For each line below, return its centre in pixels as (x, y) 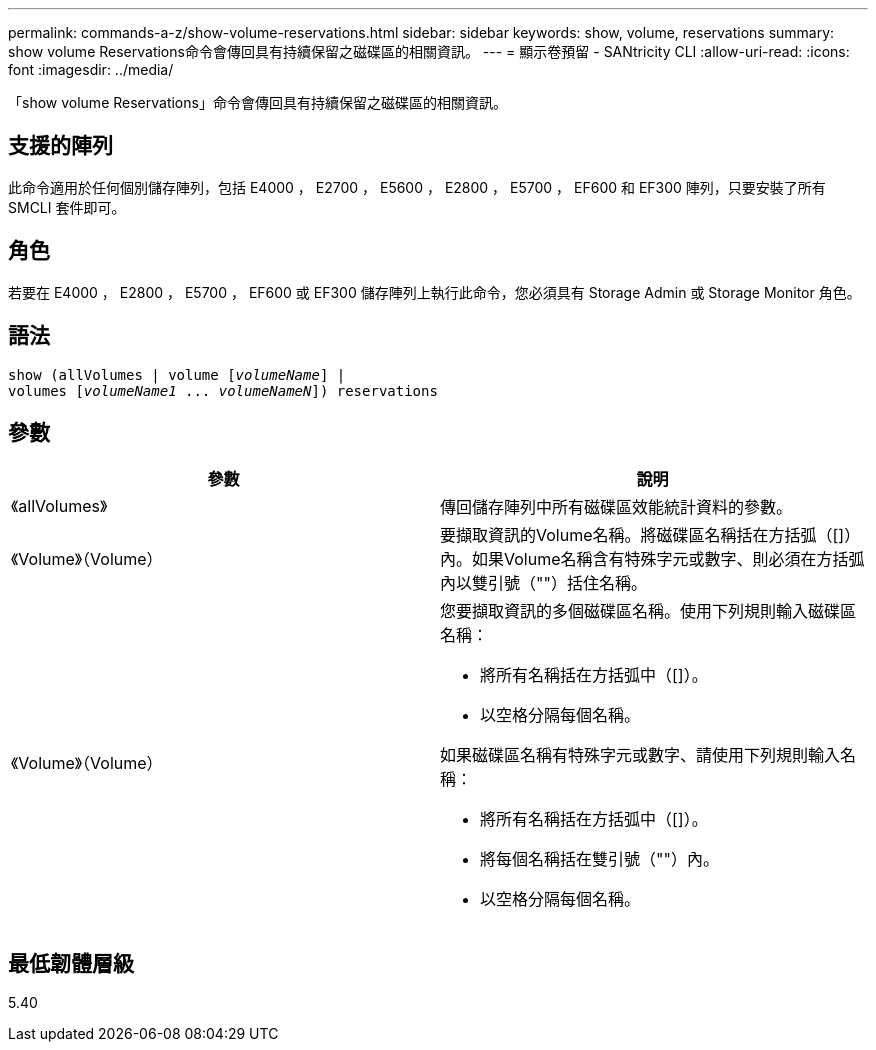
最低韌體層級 (71, 963)
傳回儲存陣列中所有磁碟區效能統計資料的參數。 (616, 507)
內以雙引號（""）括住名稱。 (543, 583)
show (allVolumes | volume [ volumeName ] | (177, 374)
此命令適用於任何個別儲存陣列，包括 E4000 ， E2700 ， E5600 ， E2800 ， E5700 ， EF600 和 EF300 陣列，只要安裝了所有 (417, 187)
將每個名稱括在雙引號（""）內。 (599, 859)
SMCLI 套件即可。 (67, 207)
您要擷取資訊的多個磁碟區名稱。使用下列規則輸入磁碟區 (648, 611)
